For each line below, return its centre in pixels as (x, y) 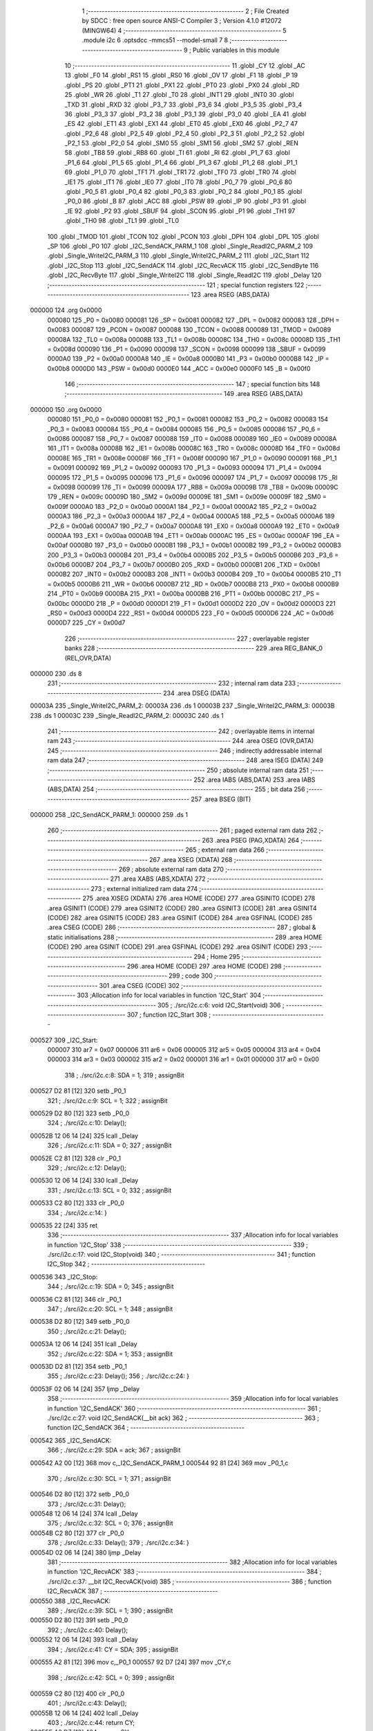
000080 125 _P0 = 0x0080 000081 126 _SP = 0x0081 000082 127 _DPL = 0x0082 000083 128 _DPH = (193, 320)
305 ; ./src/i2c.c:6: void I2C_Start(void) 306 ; (221, 1005)
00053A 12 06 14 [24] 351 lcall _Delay (84, 1344)
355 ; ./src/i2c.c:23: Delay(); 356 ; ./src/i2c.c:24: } (118, 1376)
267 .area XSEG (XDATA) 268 (191, 859)
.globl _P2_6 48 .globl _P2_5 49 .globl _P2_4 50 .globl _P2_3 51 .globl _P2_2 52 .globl (184, 133)
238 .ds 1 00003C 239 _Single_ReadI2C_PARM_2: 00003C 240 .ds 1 (127, 715)
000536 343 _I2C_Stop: (64, 1277)
